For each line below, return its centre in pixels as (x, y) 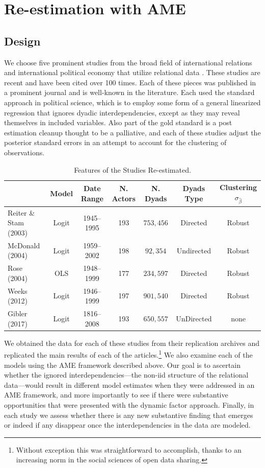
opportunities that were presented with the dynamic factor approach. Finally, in (129, 404)
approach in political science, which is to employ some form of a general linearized (132, 102)
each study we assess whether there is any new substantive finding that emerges (129, 415)
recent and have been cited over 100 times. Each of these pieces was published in (130, 82)
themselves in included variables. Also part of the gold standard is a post (118, 122)
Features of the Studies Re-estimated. (132, 169)
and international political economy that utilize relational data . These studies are (132, 72)
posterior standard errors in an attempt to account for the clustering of (115, 142)
